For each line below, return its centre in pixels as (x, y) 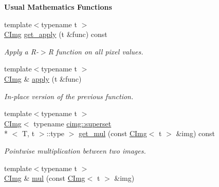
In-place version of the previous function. (69, 96)
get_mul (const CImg (113, 133)
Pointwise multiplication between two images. (75, 150)
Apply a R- (21, 51)
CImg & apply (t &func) (43, 78)
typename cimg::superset (72, 123)
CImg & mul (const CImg (45, 178)
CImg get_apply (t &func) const (56, 34)
